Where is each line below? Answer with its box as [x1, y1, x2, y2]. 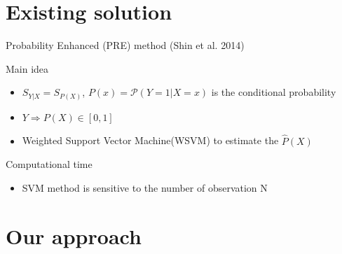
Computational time [6, 157, 93, 171]
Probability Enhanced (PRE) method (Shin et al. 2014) [6, 38, 245, 52]
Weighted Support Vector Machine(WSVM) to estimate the [22, 133, 279, 148]
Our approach [6, 221, 142, 250]
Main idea [6, 61, 49, 76]
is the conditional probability [211, 85, 336, 99]
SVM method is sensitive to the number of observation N [22, 180, 268, 195]
